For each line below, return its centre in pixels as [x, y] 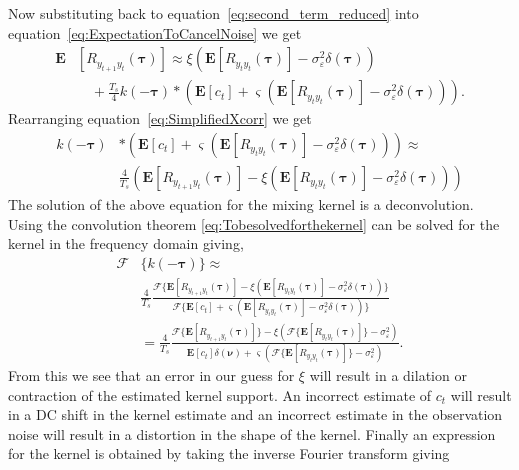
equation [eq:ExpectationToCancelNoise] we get [155, 32]
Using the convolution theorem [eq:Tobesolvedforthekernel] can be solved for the [254, 223]
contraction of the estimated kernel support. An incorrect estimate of [220, 394]
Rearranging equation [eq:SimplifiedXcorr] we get [160, 118]
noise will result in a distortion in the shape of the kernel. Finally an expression [252, 433]
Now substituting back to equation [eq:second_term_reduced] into [213, 13]
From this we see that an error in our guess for [151, 375]
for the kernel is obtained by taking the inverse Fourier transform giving [229, 453]
